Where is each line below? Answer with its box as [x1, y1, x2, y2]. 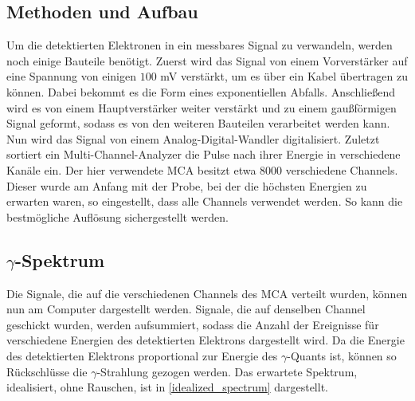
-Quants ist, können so [287, 347, 397, 364]
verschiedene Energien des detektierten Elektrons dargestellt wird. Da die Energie [6, 332, 405, 348]
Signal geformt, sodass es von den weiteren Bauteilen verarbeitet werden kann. [6, 115, 390, 132]
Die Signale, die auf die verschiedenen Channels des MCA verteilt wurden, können [6, 285, 408, 301]
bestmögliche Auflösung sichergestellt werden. [6, 208, 229, 225]
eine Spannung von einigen [6, 68, 136, 85]
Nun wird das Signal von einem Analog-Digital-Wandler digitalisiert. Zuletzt [6, 130, 380, 147]
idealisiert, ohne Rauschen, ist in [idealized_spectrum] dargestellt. [6, 379, 328, 395]
